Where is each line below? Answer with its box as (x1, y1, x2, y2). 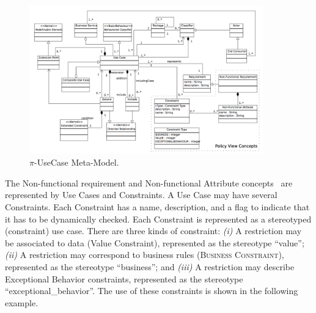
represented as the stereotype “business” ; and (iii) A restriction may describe (5, 260, 295, 273)
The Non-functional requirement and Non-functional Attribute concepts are (5, 176, 293, 189)
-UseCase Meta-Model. (34, 156, 119, 169)
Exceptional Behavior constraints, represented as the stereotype (5, 272, 243, 285)
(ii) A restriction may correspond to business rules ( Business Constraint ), (5, 248, 284, 261)
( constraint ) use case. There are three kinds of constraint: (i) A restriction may (5, 224, 302, 237)
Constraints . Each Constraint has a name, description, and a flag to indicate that (5, 201, 310, 213)
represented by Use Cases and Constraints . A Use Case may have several (5, 188, 277, 201)
